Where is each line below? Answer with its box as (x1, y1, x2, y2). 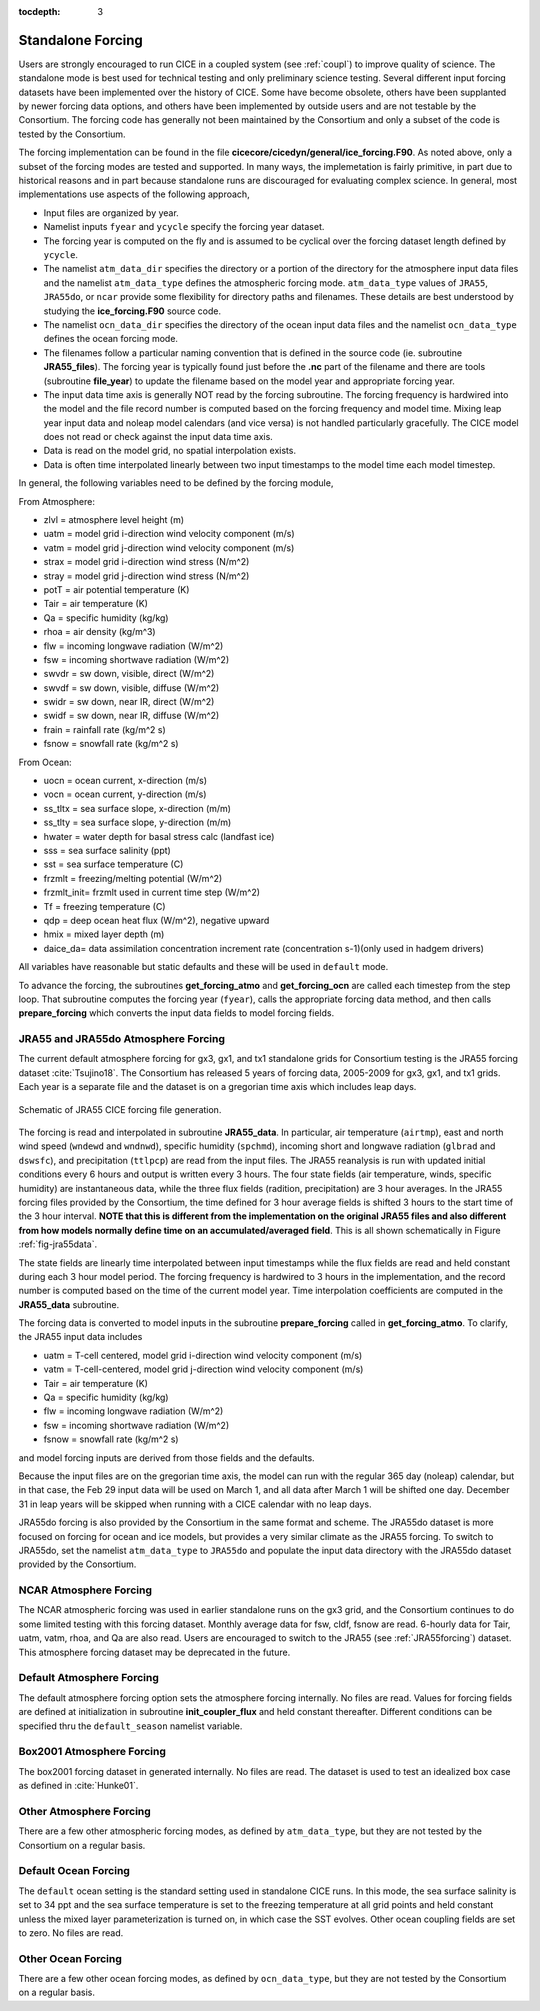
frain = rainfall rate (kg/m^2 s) (43, 723, 167, 735)
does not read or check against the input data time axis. (43, 431, 274, 443)
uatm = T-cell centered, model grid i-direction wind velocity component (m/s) (43, 1349, 363, 1361)
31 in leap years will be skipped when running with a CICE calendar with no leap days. (18, 1498, 372, 1510)
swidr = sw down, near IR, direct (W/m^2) (43, 696, 215, 708)
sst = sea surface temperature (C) (43, 858, 184, 870)
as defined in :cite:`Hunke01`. (18, 1780, 139, 1792)
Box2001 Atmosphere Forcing (18, 1745, 167, 1759)
